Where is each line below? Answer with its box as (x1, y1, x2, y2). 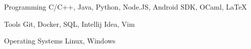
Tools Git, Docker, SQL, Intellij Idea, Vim (4, 18, 135, 29)
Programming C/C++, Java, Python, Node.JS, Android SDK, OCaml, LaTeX (4, 2, 247, 12)
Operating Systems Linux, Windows (4, 35, 116, 46)
